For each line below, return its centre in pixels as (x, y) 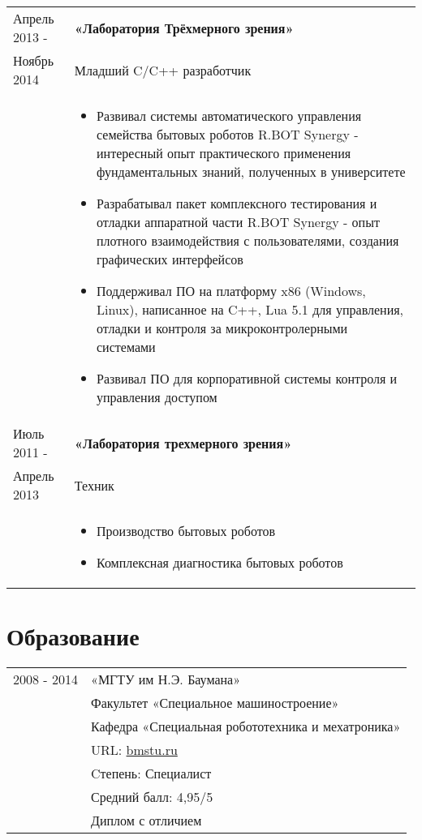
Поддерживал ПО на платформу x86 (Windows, (231, 291)
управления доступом (157, 397)
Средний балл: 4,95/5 (152, 797)
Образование (73, 636)
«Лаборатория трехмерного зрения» (183, 443)
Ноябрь (34, 60)
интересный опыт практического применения (224, 153)
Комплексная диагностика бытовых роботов (220, 562)
